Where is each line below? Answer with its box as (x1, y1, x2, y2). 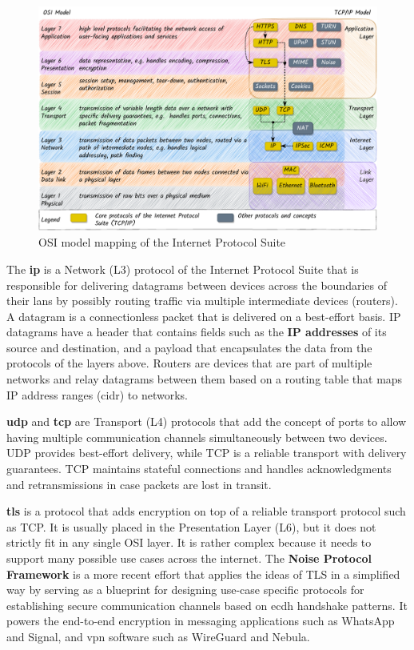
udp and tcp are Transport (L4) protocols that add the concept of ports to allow (6, 413, 407, 430)
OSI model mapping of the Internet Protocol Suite (38, 234, 286, 251)
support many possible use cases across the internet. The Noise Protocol (6, 550, 372, 567)
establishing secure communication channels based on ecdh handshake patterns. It (6, 596, 408, 613)
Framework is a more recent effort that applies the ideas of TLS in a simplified (6, 565, 400, 582)
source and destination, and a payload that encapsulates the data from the (6, 339, 372, 355)
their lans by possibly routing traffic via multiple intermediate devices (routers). (6, 292, 398, 309)
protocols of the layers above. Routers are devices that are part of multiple (6, 355, 372, 371)
